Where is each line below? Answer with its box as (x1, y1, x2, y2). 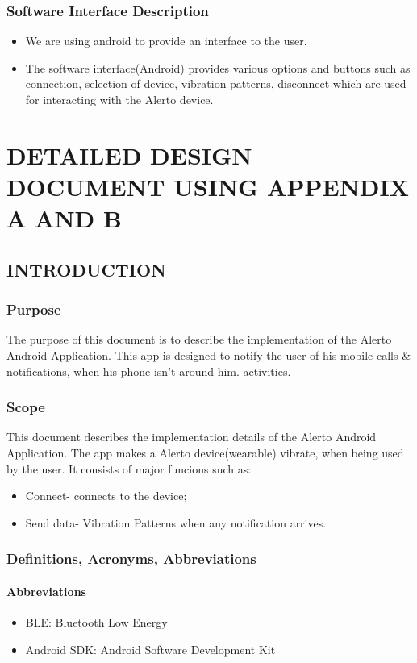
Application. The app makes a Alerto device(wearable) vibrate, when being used (6, 444, 404, 461)
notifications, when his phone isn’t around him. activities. (6, 362, 291, 379)
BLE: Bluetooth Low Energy (25, 613, 168, 630)
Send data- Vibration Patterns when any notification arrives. (25, 514, 327, 531)
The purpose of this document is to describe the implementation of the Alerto (6, 331, 392, 348)
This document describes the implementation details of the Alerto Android (6, 428, 377, 445)
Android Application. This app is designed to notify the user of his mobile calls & (6, 346, 411, 363)
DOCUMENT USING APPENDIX (6, 169, 410, 202)
